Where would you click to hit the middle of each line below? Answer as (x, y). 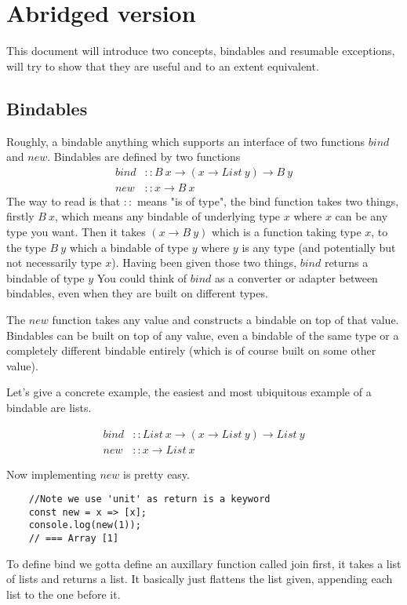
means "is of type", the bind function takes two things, (268, 200)
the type (26, 247)
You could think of (142, 277)
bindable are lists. (49, 407)
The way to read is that (64, 200)
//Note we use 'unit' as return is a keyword (149, 499)
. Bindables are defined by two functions (144, 157)
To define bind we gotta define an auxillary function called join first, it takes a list (204, 563)
